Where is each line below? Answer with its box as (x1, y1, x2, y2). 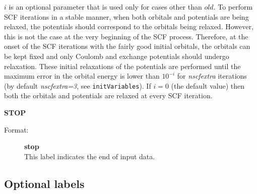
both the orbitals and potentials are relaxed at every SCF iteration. (4, 90, 213, 101)
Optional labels (4, 175, 85, 191)
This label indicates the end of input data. (24, 151, 155, 161)
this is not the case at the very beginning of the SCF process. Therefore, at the (4, 31, 248, 41)
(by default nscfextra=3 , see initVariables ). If (4, 80, 151, 91)
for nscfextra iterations (177, 71, 247, 81)
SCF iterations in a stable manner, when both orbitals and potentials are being (4, 11, 249, 22)
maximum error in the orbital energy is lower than (4, 71, 160, 81)
